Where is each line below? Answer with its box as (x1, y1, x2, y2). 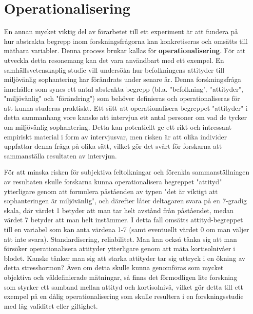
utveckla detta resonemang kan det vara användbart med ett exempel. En (4, 55, 224, 65)
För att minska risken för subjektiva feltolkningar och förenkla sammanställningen (4, 167, 250, 177)
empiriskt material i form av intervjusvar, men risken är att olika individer (4, 131, 227, 141)
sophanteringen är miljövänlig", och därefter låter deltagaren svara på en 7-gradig (4, 196, 247, 206)
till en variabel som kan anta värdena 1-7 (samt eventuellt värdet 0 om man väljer (4, 224, 249, 234)
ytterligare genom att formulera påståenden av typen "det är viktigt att (4, 186, 218, 196)
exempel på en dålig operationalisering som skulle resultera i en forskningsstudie (4, 291, 244, 301)
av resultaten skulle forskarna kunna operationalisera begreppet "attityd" (4, 177, 222, 187)
